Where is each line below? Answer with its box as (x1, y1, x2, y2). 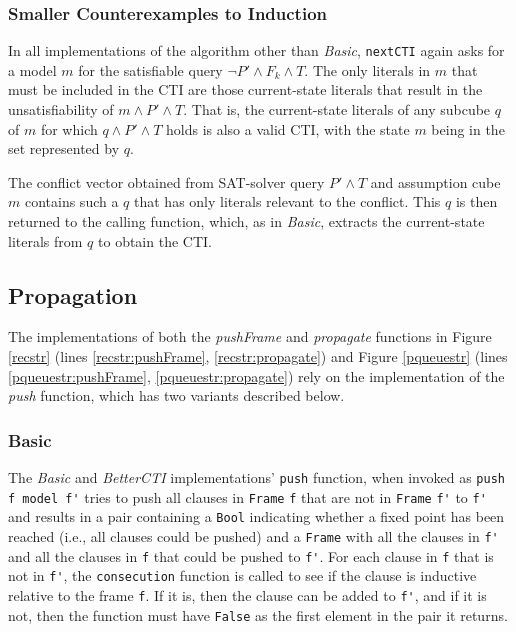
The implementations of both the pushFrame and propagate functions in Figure (8, 326, 492, 347)
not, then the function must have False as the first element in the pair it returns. (8, 604, 508, 625)
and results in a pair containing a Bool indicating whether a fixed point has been (8, 506, 505, 527)
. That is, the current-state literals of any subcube (183, 99, 491, 120)
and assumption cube (370, 171, 501, 192)
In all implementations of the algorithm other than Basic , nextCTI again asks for (8, 40, 505, 61)
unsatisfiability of (8, 99, 114, 120)
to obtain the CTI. (98, 230, 212, 251)
